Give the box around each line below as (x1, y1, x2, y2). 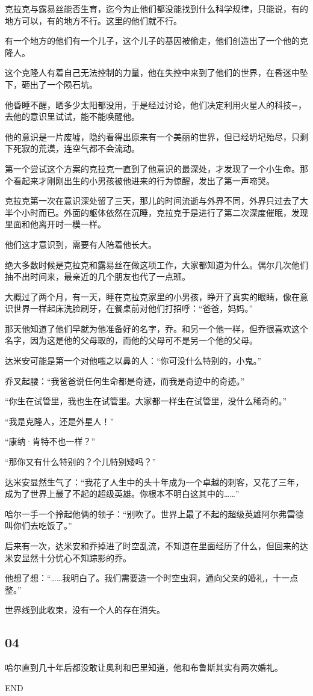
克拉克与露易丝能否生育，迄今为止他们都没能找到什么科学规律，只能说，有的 (5, 2, 308, 14)
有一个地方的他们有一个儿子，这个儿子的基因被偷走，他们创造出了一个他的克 (5, 34, 308, 47)
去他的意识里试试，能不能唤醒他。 (5, 110, 140, 123)
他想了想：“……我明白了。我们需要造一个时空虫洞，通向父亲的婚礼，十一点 (5, 571, 299, 584)
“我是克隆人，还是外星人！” (5, 414, 114, 427)
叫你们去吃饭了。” (5, 519, 72, 532)
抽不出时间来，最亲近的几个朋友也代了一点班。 (5, 270, 190, 283)
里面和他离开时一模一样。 (5, 218, 106, 230)
